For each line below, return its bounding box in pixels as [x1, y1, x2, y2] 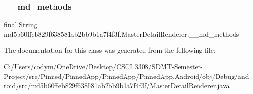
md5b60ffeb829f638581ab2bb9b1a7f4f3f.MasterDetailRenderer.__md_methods [4, 29, 239, 39]
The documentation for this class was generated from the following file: [4, 45, 216, 55]
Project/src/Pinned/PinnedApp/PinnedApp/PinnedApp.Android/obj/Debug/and [4, 71, 249, 81]
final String [4, 19, 37, 30]
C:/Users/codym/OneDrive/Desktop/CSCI [4, 62, 132, 71]
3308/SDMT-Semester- [134, 62, 203, 71]
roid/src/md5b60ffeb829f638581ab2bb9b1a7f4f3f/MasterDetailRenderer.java [4, 80, 230, 91]
